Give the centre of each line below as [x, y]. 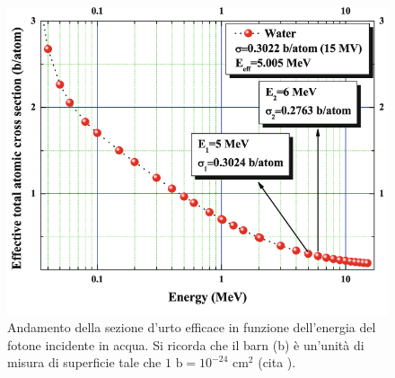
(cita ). [277, 362]
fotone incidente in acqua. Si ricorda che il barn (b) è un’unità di [186, 344]
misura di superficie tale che [84, 362]
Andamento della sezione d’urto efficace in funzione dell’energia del [192, 327]
